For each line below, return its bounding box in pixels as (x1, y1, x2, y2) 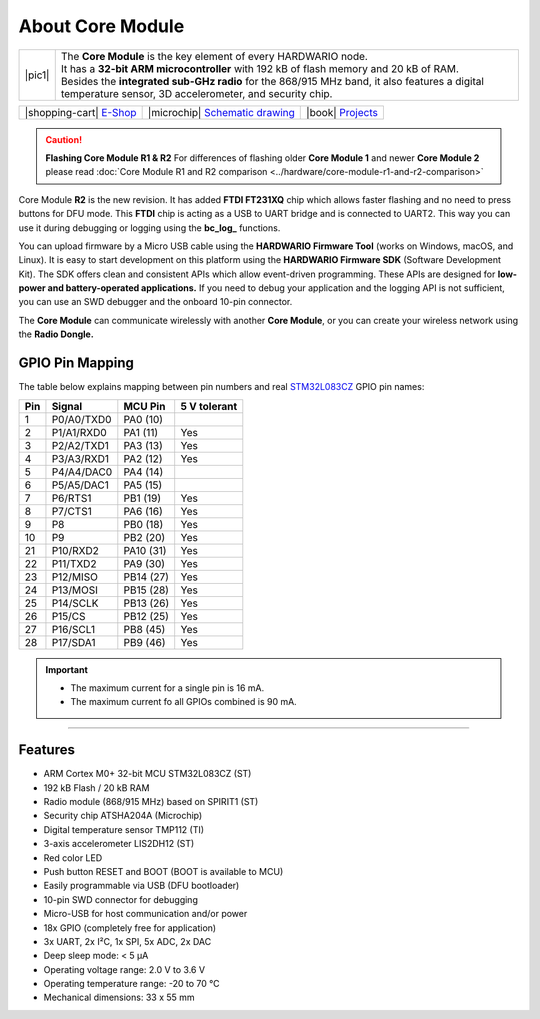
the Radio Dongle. (18, 328, 94, 340)
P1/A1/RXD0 (51, 425, 107, 439)
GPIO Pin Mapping (18, 355, 135, 372)
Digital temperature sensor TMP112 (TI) (43, 823, 205, 835)
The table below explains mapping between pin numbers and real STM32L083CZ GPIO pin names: (18, 381, 425, 393)
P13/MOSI (51, 583, 99, 597)
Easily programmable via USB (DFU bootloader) (43, 880, 240, 892)
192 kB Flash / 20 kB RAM (43, 781, 150, 794)
